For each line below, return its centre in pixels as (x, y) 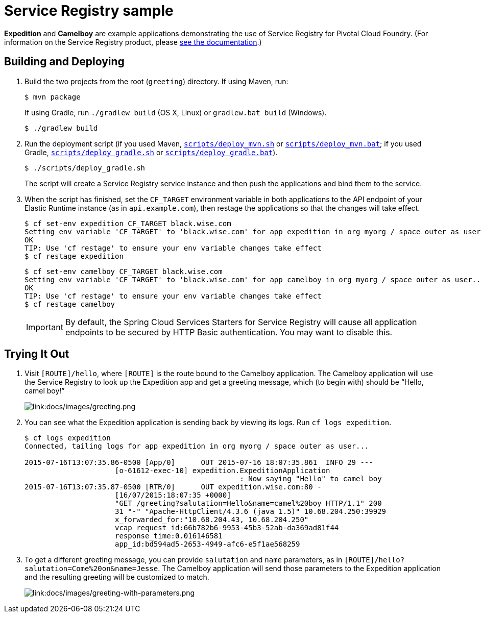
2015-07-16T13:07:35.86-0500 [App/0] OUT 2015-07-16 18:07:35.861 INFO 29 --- (199, 463)
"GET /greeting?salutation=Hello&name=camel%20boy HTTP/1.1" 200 (248, 503)
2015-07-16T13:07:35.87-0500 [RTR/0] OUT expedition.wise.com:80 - (173, 487)
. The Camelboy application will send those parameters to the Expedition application (299, 569)
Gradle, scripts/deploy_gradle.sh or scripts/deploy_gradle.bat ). (151, 152)
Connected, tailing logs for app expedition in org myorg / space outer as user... (197, 446)
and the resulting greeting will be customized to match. (117, 577)
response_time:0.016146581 (169, 536)
